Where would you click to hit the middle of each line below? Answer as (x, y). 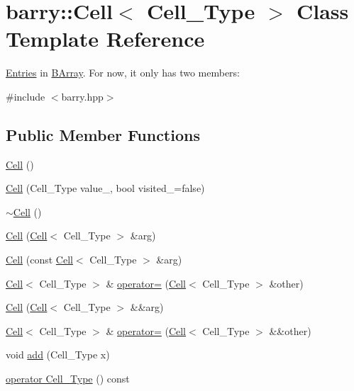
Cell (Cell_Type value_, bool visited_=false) (105, 188)
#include (26, 96)
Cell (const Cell (39, 260)
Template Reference (105, 39)
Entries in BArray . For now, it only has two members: (123, 73)
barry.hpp (82, 96)
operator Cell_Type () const (68, 379)
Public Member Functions (103, 134)
